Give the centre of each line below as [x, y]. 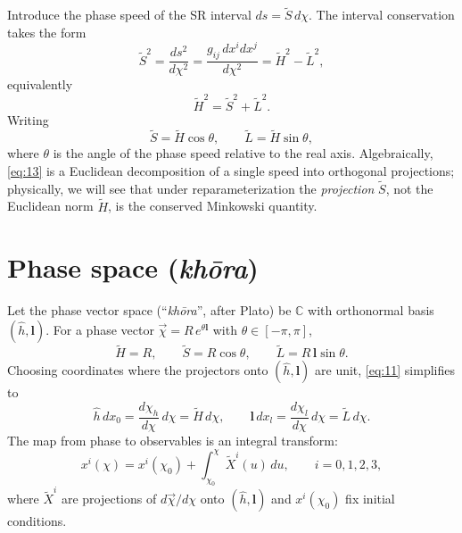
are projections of [109, 499]
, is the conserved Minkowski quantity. [213, 206]
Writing [28, 119]
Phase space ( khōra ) [133, 268]
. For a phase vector [100, 329]
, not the [409, 188]
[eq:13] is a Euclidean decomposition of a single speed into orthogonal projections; [231, 171]
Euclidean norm [50, 206]
